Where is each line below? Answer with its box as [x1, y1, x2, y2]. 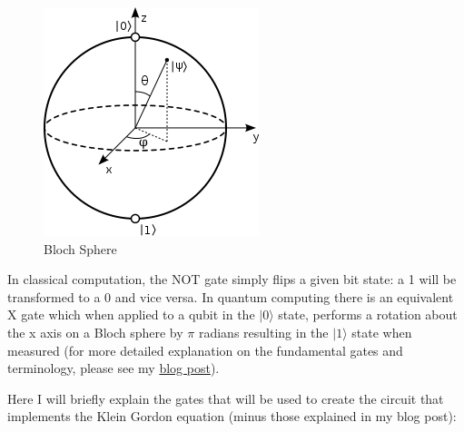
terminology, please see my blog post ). [7, 358, 220, 378]
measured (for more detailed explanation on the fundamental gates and [7, 340, 403, 359]
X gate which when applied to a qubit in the [7, 305, 255, 324]
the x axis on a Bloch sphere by [7, 322, 183, 341]
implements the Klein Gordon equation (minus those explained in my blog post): [7, 407, 457, 426]
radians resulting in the [198, 322, 329, 341]
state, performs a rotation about [278, 305, 458, 324]
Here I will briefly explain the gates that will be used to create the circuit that [7, 388, 444, 407]
